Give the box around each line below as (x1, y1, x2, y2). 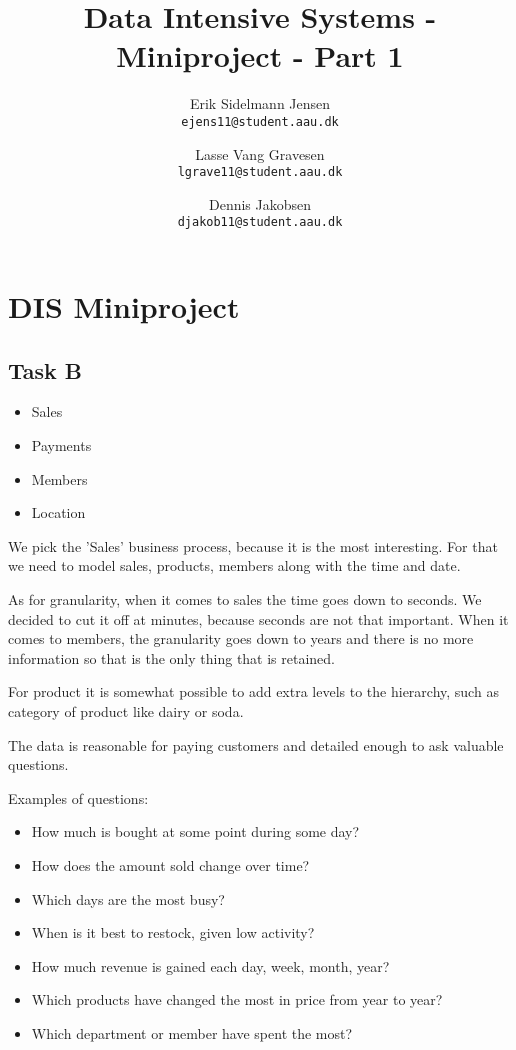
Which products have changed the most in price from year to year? (31, 989, 443, 1010)
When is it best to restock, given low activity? (31, 922, 315, 943)
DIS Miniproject (8, 286, 240, 327)
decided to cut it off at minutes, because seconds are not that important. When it (8, 608, 509, 629)
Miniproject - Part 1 (116, 35, 404, 76)
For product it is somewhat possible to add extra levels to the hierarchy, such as (8, 681, 499, 702)
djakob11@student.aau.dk (177, 215, 343, 230)
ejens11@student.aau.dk (181, 114, 339, 129)
